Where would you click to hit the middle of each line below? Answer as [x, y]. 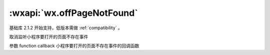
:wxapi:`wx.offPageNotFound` [73, 13]
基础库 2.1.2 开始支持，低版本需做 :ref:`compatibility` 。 [66, 28]
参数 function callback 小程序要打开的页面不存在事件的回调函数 [74, 46]
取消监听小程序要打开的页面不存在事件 [49, 37]
